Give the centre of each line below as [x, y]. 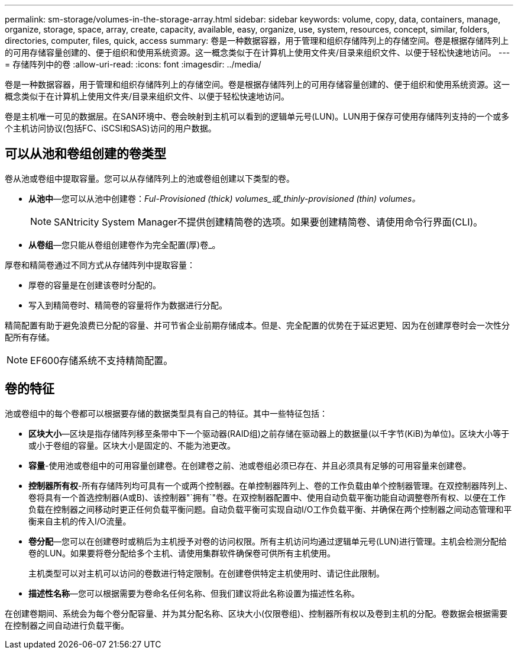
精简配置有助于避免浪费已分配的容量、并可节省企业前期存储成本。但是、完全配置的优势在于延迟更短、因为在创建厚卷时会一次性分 [257, 325]
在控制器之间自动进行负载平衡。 [67, 625]
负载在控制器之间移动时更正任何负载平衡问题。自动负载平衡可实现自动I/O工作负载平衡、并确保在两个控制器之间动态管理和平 [270, 509]
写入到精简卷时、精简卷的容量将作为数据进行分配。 [128, 305]
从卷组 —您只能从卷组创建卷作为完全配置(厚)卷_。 [124, 244]
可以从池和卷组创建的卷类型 [85, 154]
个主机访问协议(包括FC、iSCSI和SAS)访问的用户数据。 [111, 128]
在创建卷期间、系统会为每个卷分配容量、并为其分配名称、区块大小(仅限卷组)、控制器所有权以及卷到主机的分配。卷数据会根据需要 [256, 613]
